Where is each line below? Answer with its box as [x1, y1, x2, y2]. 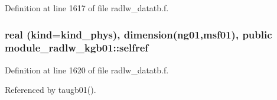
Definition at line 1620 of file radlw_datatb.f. [5, 63, 169, 76]
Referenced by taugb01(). [5, 83, 96, 96]
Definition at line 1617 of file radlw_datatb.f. [5, 2, 169, 14]
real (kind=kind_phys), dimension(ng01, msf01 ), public [5, 27, 272, 41]
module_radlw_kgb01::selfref [5, 40, 149, 55]
